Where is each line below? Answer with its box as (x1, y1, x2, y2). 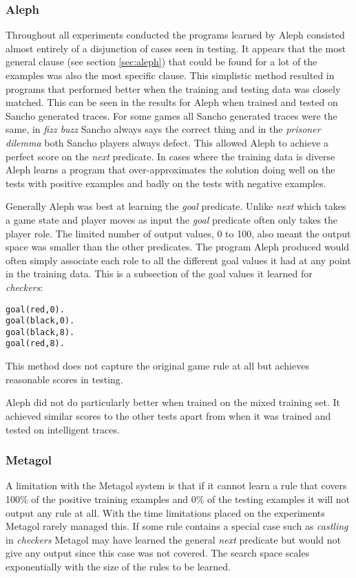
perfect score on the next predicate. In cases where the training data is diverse (6, 149, 335, 163)
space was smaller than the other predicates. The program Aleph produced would (6, 239, 350, 254)
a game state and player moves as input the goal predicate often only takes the (6, 212, 338, 226)
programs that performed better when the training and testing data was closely (6, 81, 341, 96)
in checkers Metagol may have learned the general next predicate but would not (6, 532, 341, 546)
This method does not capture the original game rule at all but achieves (6, 358, 309, 373)
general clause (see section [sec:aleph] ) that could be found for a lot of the (6, 54, 317, 69)
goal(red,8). (6, 339, 65, 349)
